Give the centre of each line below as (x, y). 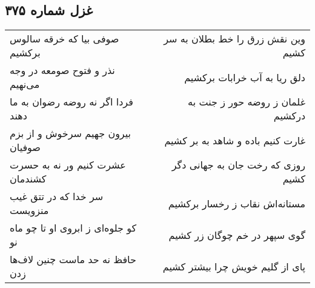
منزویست (29, 210)
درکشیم (289, 116)
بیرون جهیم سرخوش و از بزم (70, 133)
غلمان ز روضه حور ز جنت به (247, 102)
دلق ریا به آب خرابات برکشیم (245, 77)
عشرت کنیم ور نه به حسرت (68, 165)
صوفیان (25, 147)
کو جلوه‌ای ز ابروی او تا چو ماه (73, 228)
